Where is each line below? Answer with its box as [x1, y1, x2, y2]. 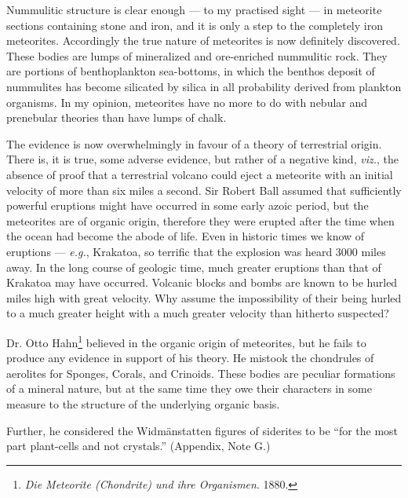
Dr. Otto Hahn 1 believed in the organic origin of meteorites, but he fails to [6, 331, 366, 350]
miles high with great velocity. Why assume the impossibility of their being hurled [6, 289, 402, 306]
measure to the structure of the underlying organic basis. [6, 395, 280, 412]
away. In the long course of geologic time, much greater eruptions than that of [6, 258, 381, 275]
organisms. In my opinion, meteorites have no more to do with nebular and [6, 93, 368, 110]
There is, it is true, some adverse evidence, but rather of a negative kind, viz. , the [6, 151, 399, 167]
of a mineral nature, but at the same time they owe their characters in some [6, 380, 372, 397]
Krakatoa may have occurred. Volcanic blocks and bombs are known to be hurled [6, 274, 398, 291]
